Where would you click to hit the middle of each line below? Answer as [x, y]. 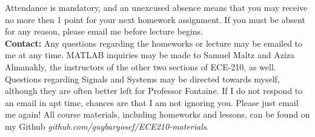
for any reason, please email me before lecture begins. [104, 31]
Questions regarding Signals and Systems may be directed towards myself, [142, 79]
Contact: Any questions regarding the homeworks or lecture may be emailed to [154, 43]
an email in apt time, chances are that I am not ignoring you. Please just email [152, 102]
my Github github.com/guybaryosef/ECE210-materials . [107, 126]
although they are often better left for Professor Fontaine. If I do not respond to [154, 91]
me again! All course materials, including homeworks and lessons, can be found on [157, 114]
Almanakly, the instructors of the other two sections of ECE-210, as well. [141, 66]
